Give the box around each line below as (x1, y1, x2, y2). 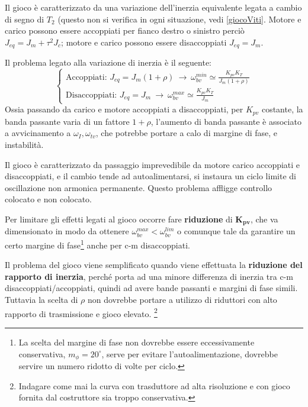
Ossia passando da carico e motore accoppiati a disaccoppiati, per (5, 103, 243, 115)
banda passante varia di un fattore (5, 115, 130, 127)
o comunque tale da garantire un (177, 225, 296, 237)
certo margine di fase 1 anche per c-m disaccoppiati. (5, 237, 190, 251)
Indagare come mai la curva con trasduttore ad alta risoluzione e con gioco (18, 379, 290, 392)
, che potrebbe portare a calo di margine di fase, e (95, 127, 278, 139)
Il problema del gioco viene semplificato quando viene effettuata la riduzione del (5, 259, 303, 271)
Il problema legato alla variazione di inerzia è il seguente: (5, 56, 212, 69)
